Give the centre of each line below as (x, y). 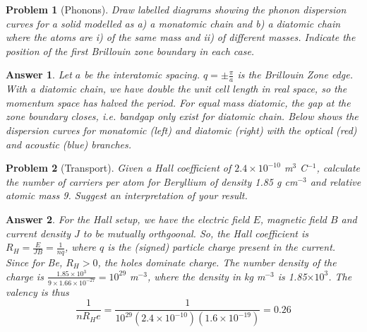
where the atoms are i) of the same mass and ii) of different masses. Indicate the (181, 37)
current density (38, 233)
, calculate (338, 168)
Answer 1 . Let (39, 75)
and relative (336, 181)
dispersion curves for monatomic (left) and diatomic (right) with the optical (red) (181, 130)
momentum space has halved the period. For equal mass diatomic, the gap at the (178, 102)
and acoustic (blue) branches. (69, 144)
